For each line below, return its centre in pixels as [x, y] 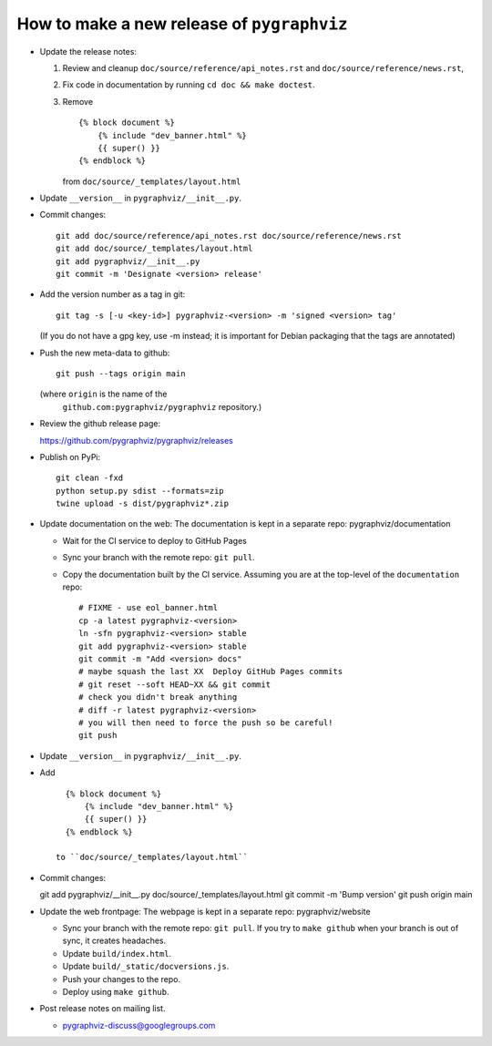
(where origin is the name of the [103, 394]
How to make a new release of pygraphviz [182, 24]
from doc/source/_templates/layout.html [152, 181]
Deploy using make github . [116, 991]
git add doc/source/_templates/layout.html [154, 249]
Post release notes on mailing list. [102, 1009]
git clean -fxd [90, 478]
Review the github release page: [100, 424]
